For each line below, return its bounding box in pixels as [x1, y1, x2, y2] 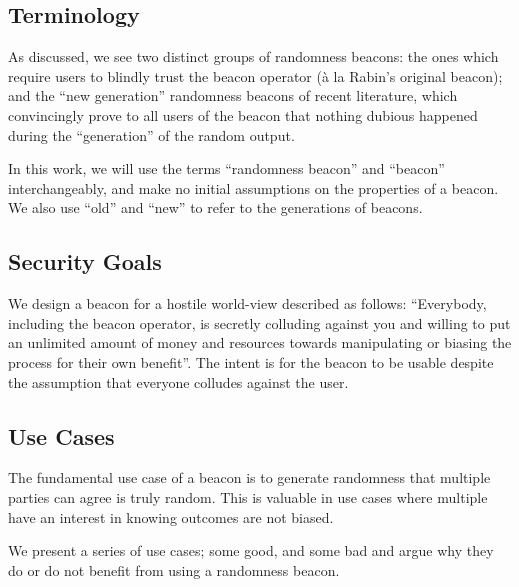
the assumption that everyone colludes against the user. [8, 371, 349, 392]
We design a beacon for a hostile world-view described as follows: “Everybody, [8, 293, 487, 314]
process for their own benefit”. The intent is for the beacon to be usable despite [8, 351, 494, 372]
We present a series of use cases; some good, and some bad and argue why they [8, 540, 494, 561]
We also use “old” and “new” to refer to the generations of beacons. [8, 197, 423, 218]
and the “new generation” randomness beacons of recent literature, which [8, 85, 458, 106]
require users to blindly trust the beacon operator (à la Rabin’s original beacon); [8, 65, 503, 86]
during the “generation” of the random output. [8, 124, 295, 145]
